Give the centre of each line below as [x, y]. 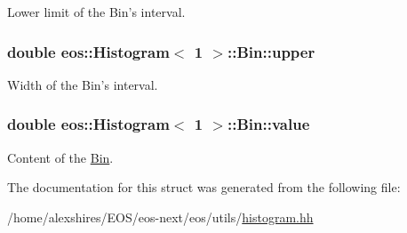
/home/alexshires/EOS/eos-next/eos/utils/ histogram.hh [160, 217]
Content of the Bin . [60, 157]
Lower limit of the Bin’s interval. [96, 12]
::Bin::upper [271, 51]
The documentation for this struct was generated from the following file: [204, 187]
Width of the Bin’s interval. [83, 84]
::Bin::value [269, 124]
